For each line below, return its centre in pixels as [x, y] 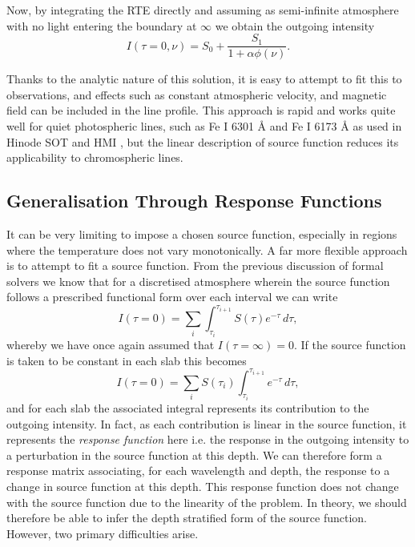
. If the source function [350, 344]
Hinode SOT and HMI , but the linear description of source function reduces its [203, 141]
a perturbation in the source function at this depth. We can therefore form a [194, 454]
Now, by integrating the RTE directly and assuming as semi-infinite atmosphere [203, 10]
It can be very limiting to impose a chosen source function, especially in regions [202, 234]
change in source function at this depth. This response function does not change [203, 487]
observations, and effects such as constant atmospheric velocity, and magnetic [197, 94]
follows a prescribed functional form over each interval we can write [172, 297]
